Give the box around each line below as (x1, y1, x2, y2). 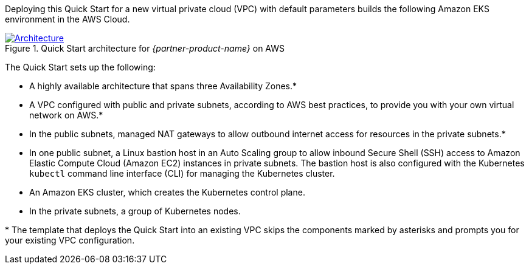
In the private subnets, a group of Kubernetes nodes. (29, 206, 241, 216)
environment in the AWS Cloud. (5, 14, 130, 24)
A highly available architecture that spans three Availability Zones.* (29, 81, 297, 91)
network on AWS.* (29, 110, 103, 120)
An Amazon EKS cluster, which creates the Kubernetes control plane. (29, 187, 305, 197)
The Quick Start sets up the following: (5, 62, 156, 72)
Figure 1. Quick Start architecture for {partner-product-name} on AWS (5, 43, 285, 53)
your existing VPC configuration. (5, 235, 135, 245)
